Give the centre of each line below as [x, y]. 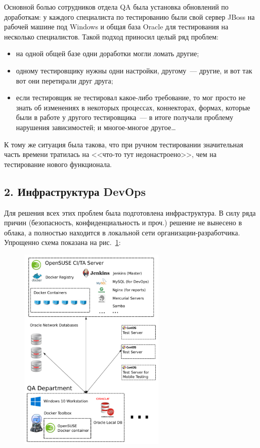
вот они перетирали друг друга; [64, 80]
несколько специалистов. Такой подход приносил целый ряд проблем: [111, 36]
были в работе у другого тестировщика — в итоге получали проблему [125, 117]
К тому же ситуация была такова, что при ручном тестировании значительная [124, 144]
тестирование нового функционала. [58, 164]
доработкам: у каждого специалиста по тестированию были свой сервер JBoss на [129, 16]
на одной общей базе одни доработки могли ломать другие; [107, 53]
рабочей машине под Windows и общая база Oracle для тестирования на [116, 27]
